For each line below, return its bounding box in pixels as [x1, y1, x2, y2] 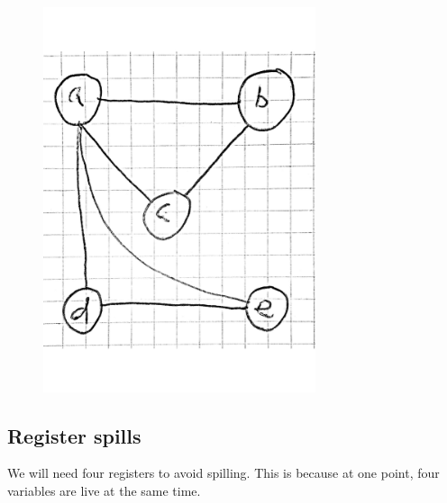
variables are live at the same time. [7, 481, 201, 500]
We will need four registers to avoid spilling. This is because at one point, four [7, 463, 440, 482]
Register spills [7, 421, 141, 449]
